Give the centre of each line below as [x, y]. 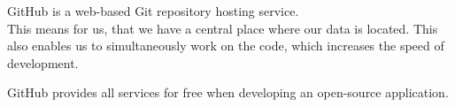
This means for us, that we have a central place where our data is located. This [223, 28]
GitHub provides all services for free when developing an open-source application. [228, 92]
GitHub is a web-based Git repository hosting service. [153, 11]
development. [43, 62]
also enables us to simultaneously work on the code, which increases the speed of [226, 46]
